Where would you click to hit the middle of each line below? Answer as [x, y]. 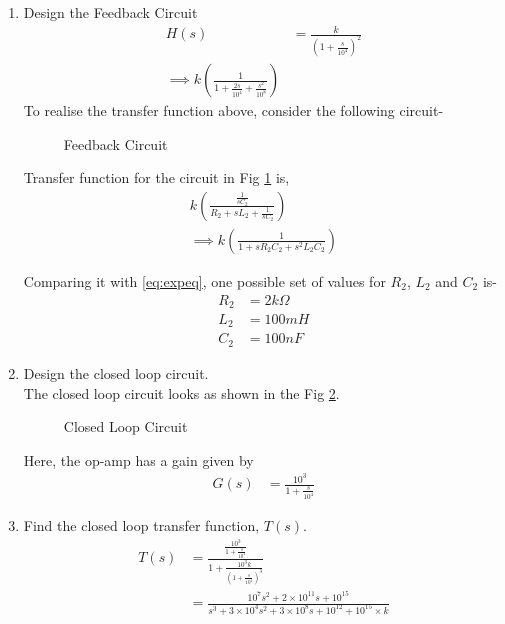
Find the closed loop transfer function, [141, 524]
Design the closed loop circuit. [116, 372]
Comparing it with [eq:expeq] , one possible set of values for [204, 280]
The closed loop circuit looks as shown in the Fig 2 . [181, 392]
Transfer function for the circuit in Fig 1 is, [156, 177]
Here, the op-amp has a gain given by [138, 459]
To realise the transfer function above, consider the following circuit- [233, 110]
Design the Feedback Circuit [110, 12]
